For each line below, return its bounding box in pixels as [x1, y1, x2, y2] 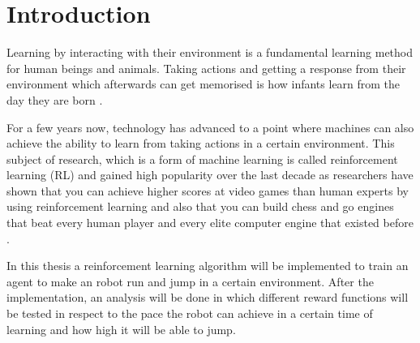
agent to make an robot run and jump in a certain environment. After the [6, 272, 374, 289]
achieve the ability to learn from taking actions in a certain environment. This [6, 135, 395, 152]
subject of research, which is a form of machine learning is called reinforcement [6, 150, 398, 167]
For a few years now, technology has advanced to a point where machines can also [6, 118, 414, 135]
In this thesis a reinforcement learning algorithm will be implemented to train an [6, 257, 409, 274]
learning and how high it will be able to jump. [6, 320, 236, 337]
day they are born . [6, 91, 103, 108]
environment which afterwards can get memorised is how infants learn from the [6, 75, 401, 92]
